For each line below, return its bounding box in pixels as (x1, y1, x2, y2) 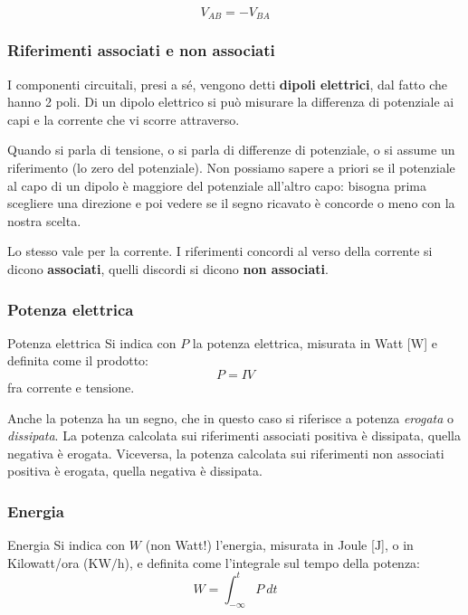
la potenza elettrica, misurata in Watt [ (192, 333, 411, 352)
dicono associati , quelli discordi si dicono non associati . (7, 260, 329, 279)
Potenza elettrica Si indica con (7, 333, 177, 352)
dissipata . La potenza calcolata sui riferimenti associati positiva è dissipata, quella (7, 426, 461, 445)
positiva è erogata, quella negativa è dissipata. (7, 461, 263, 480)
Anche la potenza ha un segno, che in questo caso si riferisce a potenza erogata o (7, 408, 454, 427)
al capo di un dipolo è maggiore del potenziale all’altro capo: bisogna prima (7, 175, 427, 194)
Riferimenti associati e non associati (7, 39, 275, 61)
